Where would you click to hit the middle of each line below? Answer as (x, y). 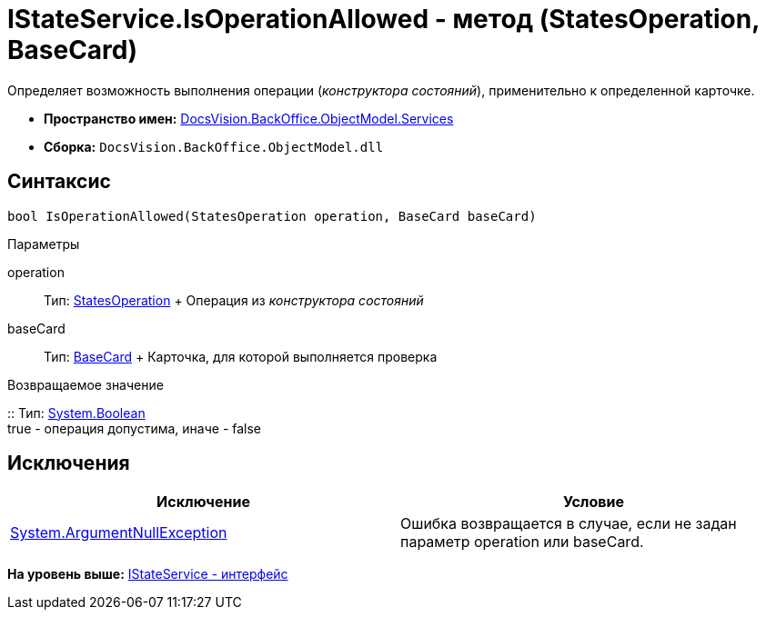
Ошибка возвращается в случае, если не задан (569, 524)
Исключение (203, 502)
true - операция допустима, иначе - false (135, 428)
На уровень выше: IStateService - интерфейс (148, 574)
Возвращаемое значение (86, 384)
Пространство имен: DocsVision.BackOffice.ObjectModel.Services (249, 118)
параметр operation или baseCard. (522, 542)
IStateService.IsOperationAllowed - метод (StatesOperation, (383, 19)
